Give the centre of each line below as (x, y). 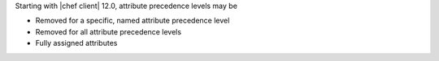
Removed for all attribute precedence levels (109, 31)
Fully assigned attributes (76, 43)
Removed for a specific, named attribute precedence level (133, 21)
